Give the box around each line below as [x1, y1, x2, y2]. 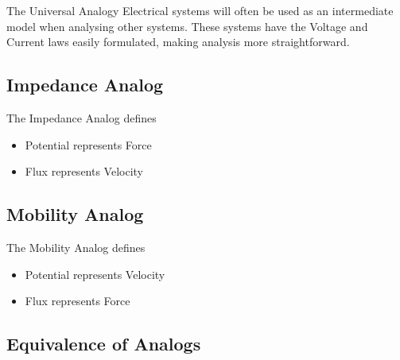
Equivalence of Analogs [6, 331, 201, 356]
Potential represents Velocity [25, 265, 165, 282]
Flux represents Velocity [25, 163, 144, 180]
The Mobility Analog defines [6, 238, 146, 255]
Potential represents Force [25, 136, 152, 153]
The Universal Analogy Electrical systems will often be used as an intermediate [6, 2, 394, 18]
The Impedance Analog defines [6, 109, 157, 126]
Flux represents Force [25, 292, 130, 309]
